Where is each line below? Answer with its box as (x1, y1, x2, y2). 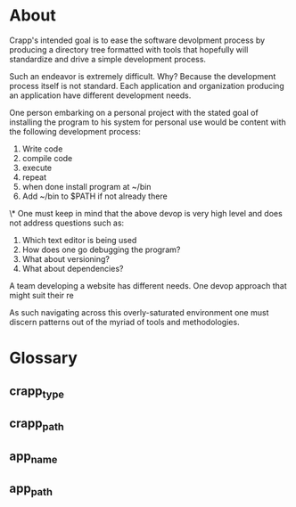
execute (21, 162, 53, 173)
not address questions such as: (9, 217, 125, 228)
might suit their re (9, 290, 74, 300)
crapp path (9, 416, 65, 433)
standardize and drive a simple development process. (9, 53, 207, 64)
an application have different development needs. (9, 90, 192, 101)
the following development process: (9, 126, 141, 136)
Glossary (9, 348, 78, 368)
